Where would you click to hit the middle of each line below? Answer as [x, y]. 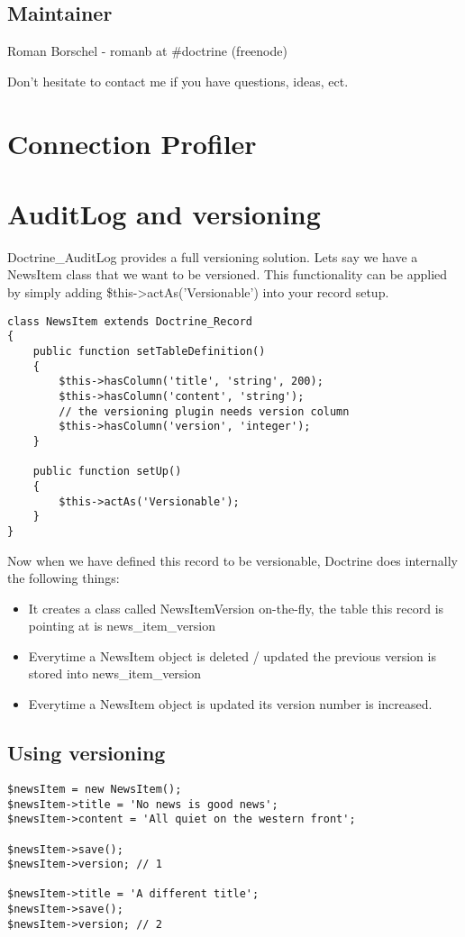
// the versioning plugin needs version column [204, 411]
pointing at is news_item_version [122, 626]
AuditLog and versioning [164, 213]
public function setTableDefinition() [149, 351]
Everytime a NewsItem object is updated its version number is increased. [230, 704]
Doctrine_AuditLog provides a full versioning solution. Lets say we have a [213, 256]
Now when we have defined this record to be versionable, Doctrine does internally [232, 560]
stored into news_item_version [115, 673]
